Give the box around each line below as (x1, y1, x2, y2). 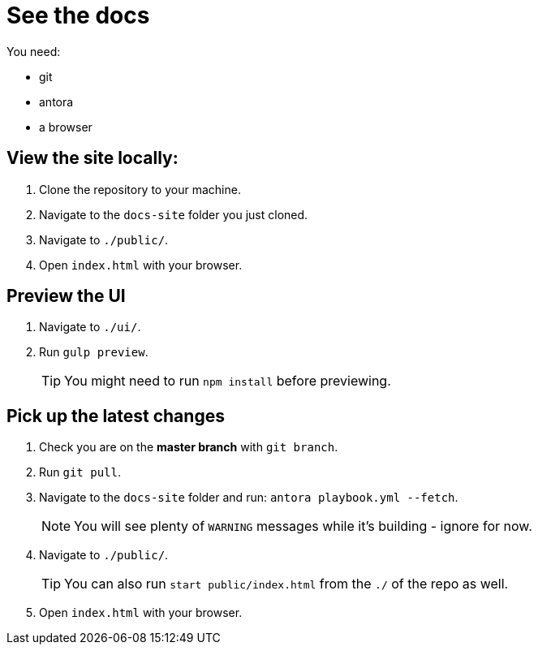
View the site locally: (6, 148, 179, 169)
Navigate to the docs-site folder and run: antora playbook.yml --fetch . (39, 490, 458, 505)
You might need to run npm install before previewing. (64, 373, 391, 390)
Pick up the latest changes (6, 405, 225, 426)
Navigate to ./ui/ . (39, 320, 141, 334)
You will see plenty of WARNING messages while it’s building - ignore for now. (74, 518, 532, 535)
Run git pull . (39, 465, 121, 480)
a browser (39, 119, 93, 134)
